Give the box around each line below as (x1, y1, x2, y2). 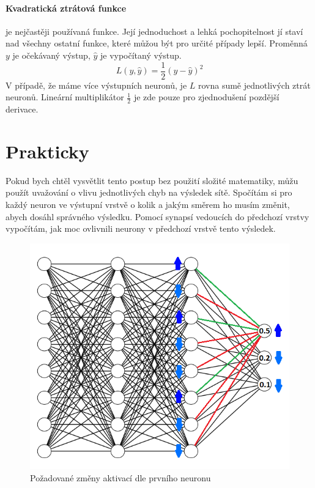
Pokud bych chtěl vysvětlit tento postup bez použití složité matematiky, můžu (6, 174, 298, 187)
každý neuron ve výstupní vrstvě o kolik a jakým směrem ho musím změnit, (6, 198, 290, 210)
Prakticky (6, 138, 89, 163)
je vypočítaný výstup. (100, 48, 182, 61)
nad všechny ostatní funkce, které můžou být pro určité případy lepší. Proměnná (6, 37, 308, 50)
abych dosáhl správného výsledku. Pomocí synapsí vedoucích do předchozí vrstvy (6, 210, 309, 223)
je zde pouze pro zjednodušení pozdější (133, 91, 280, 103)
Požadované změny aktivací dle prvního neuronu (30, 471, 211, 484)
